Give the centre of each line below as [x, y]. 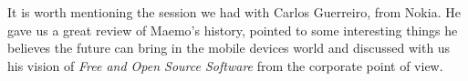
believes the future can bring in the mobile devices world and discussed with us [229, 48]
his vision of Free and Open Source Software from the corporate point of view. [225, 65]
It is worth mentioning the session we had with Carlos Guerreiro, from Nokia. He [234, 12]
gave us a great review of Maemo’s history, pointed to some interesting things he [233, 30]
